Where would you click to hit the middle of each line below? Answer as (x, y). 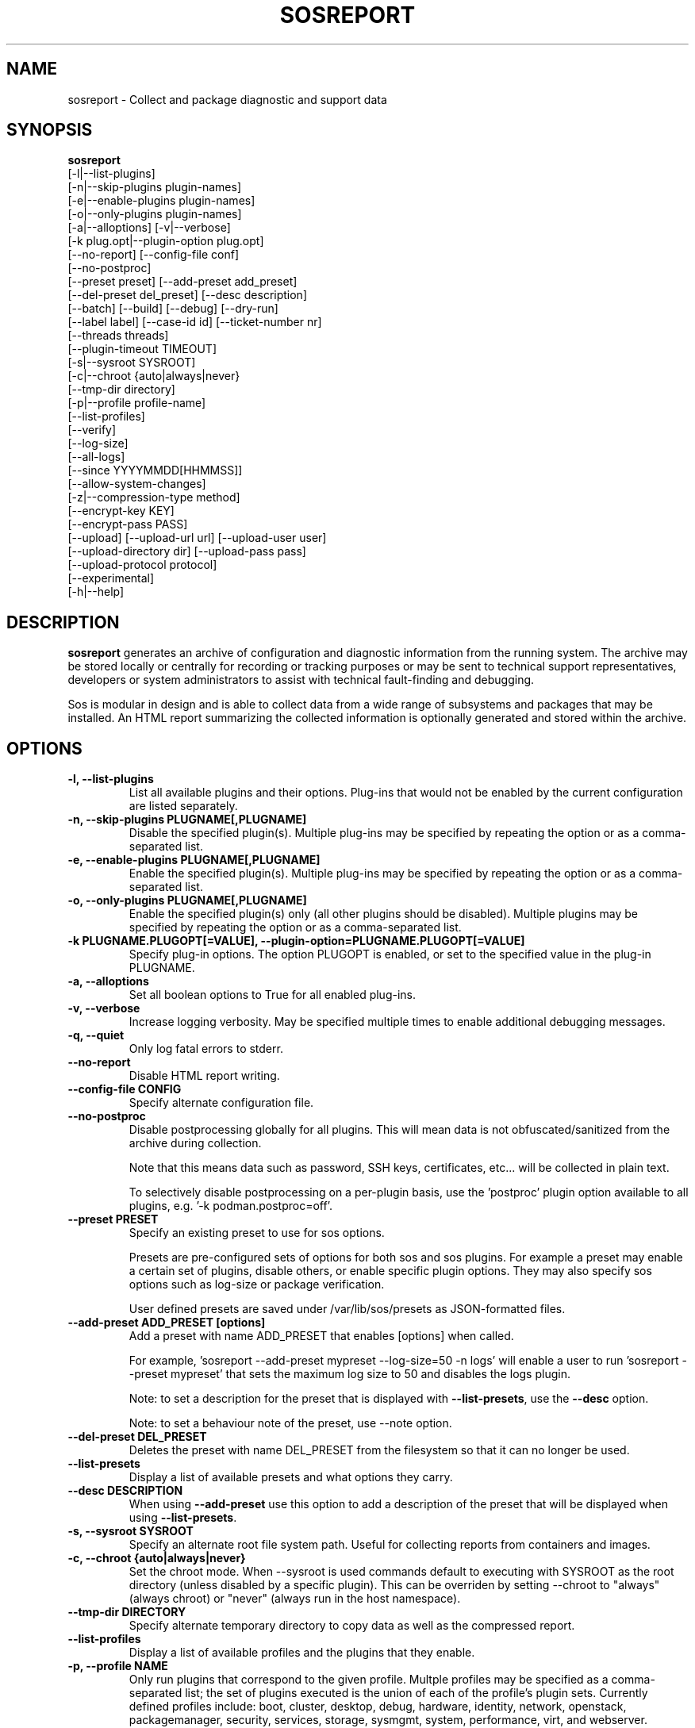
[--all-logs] (96, 457)
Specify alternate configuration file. (221, 1103)
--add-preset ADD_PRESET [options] (167, 1323)
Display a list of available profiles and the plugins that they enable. (302, 1653)
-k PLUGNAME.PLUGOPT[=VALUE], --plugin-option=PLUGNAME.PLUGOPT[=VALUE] (296, 941)
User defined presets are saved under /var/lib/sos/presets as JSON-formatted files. (347, 1309)
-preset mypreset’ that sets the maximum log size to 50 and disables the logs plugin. (349, 1374)
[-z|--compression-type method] (154, 497)
